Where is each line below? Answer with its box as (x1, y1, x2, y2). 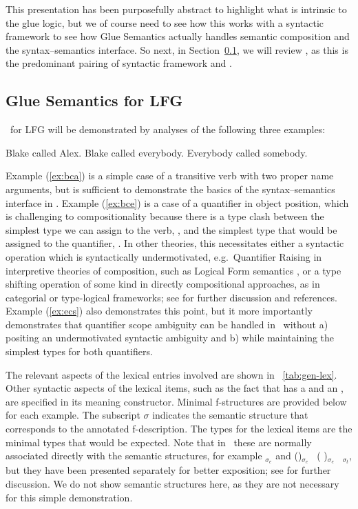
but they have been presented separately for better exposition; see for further (6, 463, 331, 477)
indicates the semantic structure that (152, 408, 308, 422)
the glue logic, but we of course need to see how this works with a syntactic (6, 15, 324, 30)
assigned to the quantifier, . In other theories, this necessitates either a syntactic (6, 236, 344, 250)
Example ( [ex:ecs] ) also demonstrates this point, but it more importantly (6, 303, 313, 318)
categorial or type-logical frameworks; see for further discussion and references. (6, 290, 337, 304)
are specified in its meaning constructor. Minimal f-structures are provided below (6, 394, 347, 408)
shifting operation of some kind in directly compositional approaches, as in (6, 277, 320, 291)
